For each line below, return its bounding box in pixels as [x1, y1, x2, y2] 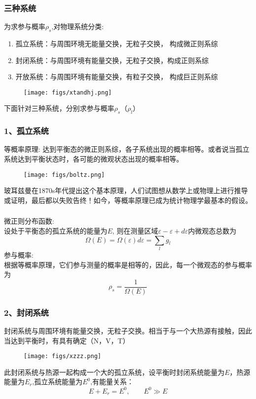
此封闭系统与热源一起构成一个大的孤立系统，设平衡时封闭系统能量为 [4, 366, 224, 377]
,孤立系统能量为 [32, 376, 83, 387]
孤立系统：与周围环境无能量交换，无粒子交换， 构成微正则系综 [15, 38, 218, 49]
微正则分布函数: [4, 216, 54, 226]
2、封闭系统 [4, 306, 49, 318]
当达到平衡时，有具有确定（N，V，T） [4, 335, 130, 345]
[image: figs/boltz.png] [24, 171, 105, 178]
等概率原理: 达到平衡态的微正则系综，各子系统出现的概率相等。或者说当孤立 [4, 144, 250, 154]
